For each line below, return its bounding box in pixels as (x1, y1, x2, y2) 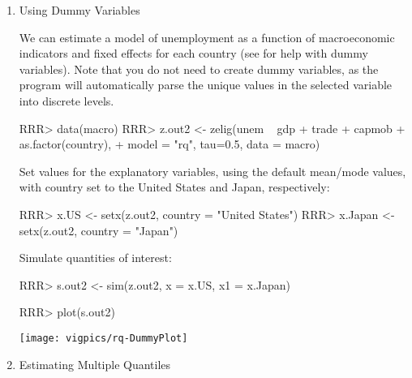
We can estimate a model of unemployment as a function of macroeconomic (19, 28, 395, 45)
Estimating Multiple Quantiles (19, 355, 171, 372)
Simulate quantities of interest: (19, 249, 172, 266)
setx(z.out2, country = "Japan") (19, 221, 178, 238)
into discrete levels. (19, 92, 114, 109)
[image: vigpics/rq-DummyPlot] (19, 332, 188, 344)
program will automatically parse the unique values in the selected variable (19, 76, 393, 93)
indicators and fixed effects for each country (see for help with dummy (19, 45, 368, 62)
